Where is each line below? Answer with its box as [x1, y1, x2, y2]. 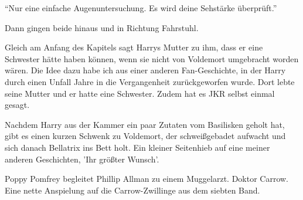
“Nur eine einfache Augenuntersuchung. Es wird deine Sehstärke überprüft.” [5, 2, 277, 13]
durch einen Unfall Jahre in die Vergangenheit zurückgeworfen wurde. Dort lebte [5, 75, 295, 87]
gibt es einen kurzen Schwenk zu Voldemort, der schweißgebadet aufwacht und [5, 130, 286, 142]
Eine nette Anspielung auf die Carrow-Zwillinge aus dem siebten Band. [5, 184, 260, 196]
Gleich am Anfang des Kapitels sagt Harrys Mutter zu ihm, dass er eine [5, 41, 263, 53]
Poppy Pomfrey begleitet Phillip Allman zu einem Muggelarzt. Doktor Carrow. [5, 172, 289, 185]
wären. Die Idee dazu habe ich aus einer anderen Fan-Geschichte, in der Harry [5, 64, 286, 76]
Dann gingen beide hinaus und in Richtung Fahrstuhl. [5, 21, 199, 33]
